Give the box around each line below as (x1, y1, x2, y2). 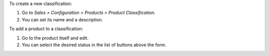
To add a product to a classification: (9, 26, 83, 32)
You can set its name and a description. (21, 16, 103, 22)
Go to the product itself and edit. (21, 35, 89, 41)
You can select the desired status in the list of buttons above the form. (21, 42, 166, 48)
